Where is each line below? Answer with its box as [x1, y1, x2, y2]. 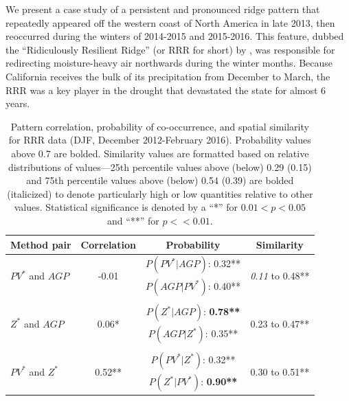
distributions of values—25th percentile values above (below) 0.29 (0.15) [8, 159, 312, 174]
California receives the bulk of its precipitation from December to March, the [5, 69, 330, 83]
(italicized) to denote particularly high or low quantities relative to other [7, 186, 313, 200]
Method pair [10, 237, 71, 251]
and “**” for [106, 213, 159, 227]
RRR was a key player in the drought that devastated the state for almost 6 [5, 82, 326, 97]
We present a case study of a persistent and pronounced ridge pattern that [5, 2, 320, 16]
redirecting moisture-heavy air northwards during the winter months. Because [5, 56, 333, 70]
